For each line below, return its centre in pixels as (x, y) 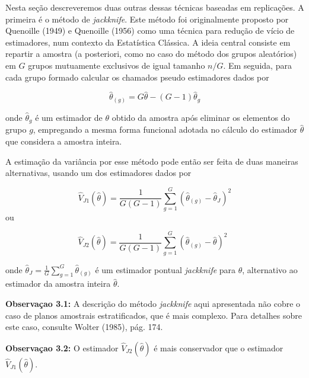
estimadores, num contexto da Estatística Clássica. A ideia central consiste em (148, 42)
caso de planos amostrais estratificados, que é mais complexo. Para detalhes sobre (154, 315)
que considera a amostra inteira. (64, 141)
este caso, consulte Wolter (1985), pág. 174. (84, 327)
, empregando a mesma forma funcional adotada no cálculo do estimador (165, 129)
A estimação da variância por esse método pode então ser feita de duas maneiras (152, 161)
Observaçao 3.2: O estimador (62, 347)
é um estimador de (69, 117)
